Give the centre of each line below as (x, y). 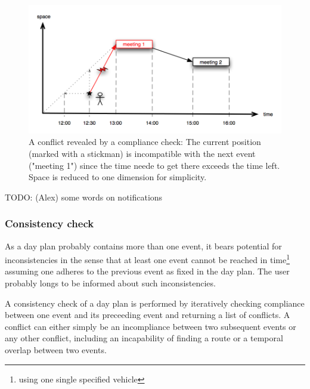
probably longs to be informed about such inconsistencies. (110, 283)
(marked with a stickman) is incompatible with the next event (142, 153)
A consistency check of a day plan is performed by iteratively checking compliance (155, 303)
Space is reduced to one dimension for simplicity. (118, 177)
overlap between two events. (56, 349)
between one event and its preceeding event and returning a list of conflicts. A (148, 315)
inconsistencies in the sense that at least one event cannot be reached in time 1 (147, 259)
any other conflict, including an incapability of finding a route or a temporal (144, 338)
